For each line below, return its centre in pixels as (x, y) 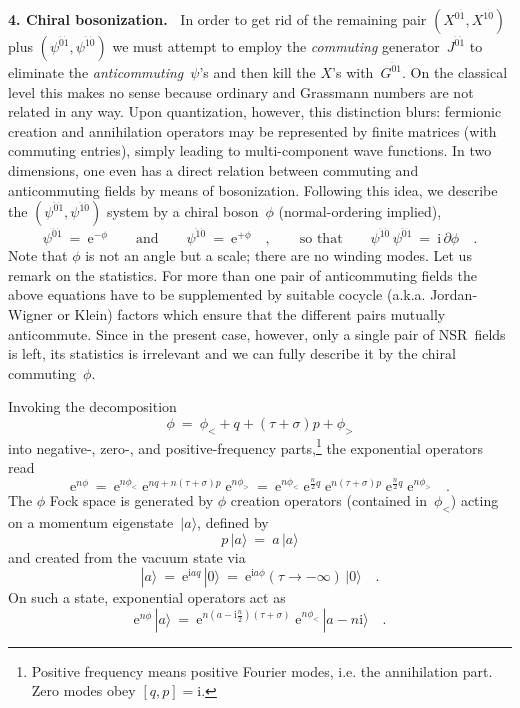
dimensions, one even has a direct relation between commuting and (213, 170)
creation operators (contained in (329, 500)
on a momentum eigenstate (91, 521)
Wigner (30, 314)
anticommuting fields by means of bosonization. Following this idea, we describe (253, 189)
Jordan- (454, 294)
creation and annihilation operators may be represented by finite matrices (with (252, 130)
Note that (38, 255)
